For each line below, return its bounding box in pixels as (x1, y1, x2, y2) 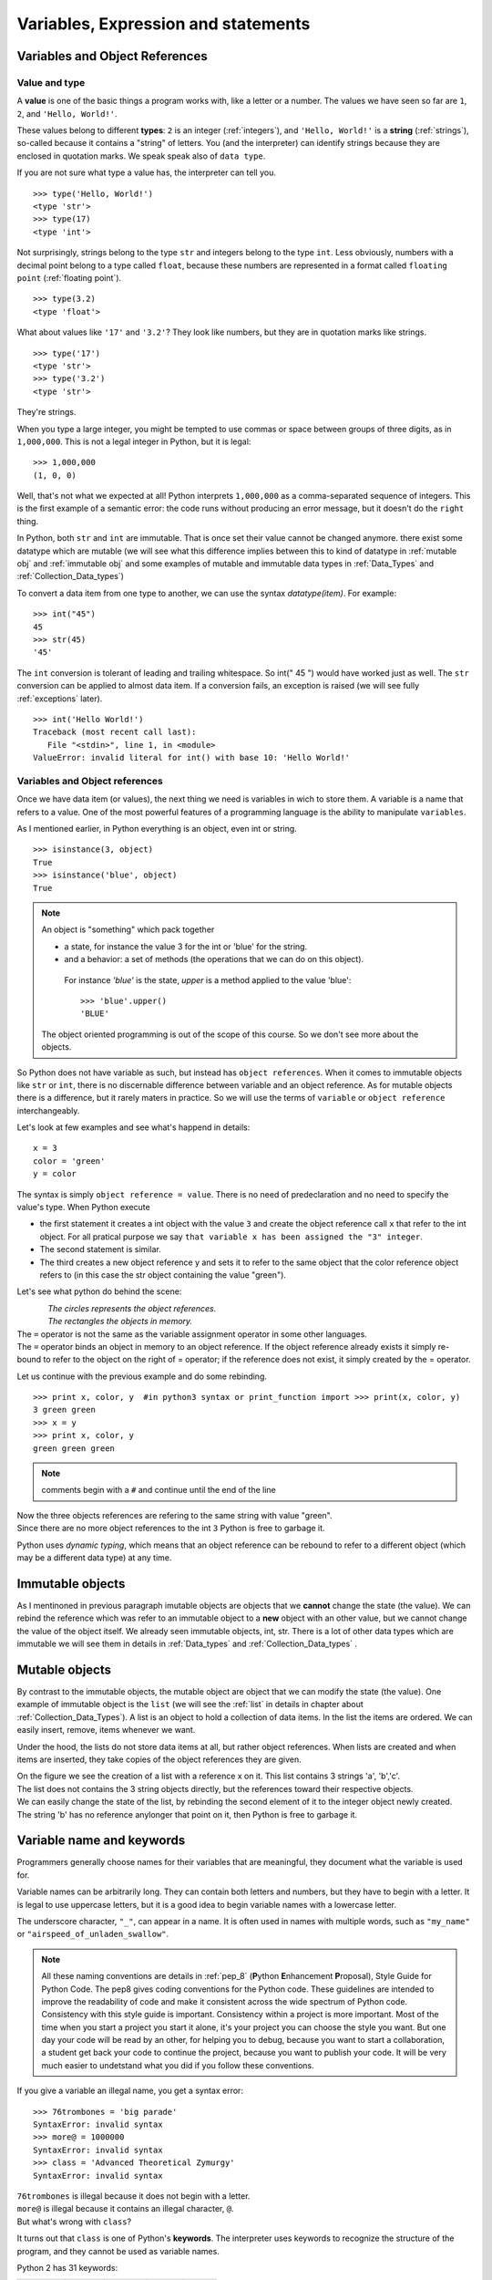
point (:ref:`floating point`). (16, 273, 122, 283)
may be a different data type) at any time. (16, 1552, 172, 1563)
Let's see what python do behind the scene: (16, 1286, 182, 1297)
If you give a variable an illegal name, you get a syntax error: (16, 2085, 243, 2097)
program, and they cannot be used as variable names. (16, 2245, 220, 2256)
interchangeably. (16, 1104, 80, 1116)
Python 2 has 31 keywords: (16, 2262, 118, 2273)
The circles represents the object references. (47, 1302, 217, 1313)
